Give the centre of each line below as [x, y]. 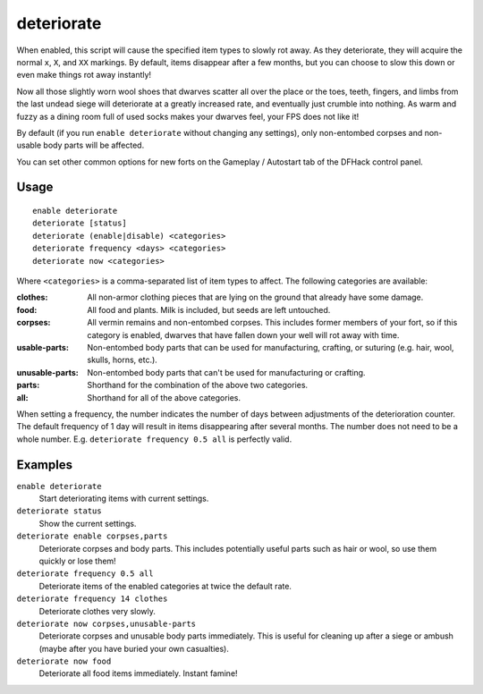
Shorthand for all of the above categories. [164, 397]
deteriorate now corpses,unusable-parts [106, 623]
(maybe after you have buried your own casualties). [134, 648]
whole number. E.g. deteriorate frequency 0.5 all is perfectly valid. [154, 439]
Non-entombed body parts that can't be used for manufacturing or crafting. [226, 372]
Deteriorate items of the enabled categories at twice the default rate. [165, 586]
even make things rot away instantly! [84, 75]
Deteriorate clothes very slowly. [97, 611]
